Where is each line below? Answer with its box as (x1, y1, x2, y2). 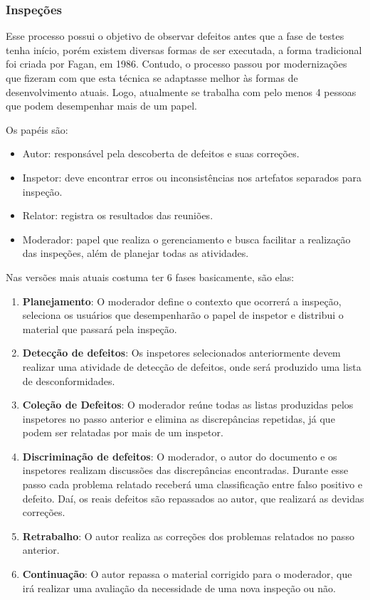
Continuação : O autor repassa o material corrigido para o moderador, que (22, 567, 352, 581)
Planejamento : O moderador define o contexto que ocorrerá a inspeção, (22, 293, 342, 308)
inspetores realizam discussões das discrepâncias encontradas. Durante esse (22, 463, 349, 478)
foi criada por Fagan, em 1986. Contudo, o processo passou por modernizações (6, 56, 347, 71)
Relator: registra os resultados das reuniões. (22, 208, 213, 223)
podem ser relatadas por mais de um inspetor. (22, 425, 223, 440)
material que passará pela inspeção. (22, 321, 177, 336)
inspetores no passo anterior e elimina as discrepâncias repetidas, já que (22, 411, 335, 426)
